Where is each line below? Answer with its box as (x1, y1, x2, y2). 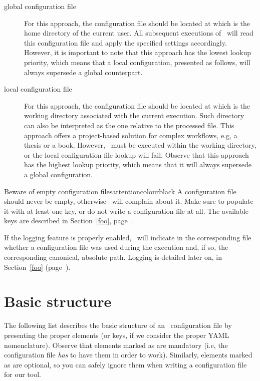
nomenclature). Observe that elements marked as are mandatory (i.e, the (4, 339, 228, 350)
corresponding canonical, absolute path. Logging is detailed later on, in (4, 252, 222, 262)
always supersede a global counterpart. (24, 67, 143, 77)
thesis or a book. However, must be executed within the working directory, (24, 140, 256, 150)
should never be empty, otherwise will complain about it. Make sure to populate (4, 196, 253, 206)
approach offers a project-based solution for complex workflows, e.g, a (24, 130, 237, 140)
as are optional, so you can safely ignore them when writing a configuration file (4, 359, 247, 369)
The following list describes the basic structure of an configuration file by (4, 320, 232, 330)
